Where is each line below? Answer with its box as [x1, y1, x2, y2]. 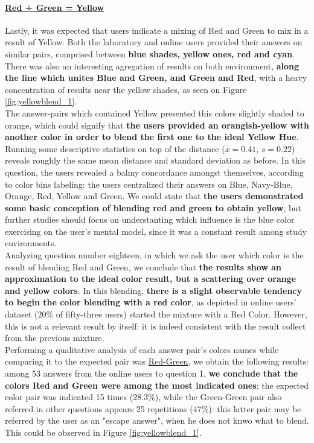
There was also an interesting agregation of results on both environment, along [5, 59, 300, 72]
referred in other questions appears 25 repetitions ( [5, 402, 193, 415]
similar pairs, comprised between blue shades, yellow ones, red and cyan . [5, 47, 295, 60]
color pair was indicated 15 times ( [5, 390, 133, 403]
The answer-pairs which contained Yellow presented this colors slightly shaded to [5, 106, 304, 119]
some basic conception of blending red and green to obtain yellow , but [5, 201, 302, 214]
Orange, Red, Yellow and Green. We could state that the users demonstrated [5, 190, 304, 202]
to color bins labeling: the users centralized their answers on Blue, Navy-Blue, [5, 177, 293, 190]
